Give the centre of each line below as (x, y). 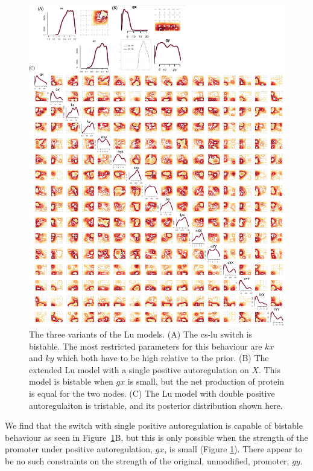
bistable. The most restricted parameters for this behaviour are (146, 346)
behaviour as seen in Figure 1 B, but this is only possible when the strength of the (156, 437)
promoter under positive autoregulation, (79, 449)
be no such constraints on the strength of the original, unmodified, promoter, (147, 460)
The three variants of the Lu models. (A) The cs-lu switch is (141, 334)
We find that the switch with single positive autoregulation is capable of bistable (154, 425)
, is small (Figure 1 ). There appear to (233, 449)
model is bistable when (71, 381)
